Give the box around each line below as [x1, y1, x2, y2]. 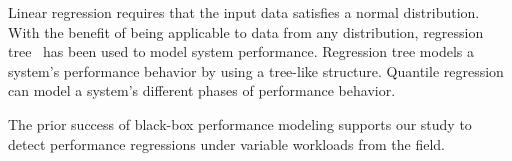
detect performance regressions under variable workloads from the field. [8, 133, 445, 154]
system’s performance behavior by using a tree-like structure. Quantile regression [8, 60, 504, 81]
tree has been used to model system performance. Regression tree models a [8, 41, 474, 62]
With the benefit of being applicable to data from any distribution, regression [8, 21, 484, 42]
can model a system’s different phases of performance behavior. [8, 80, 396, 101]
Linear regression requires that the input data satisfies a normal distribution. [8, 2, 480, 22]
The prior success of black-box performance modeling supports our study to [8, 113, 472, 134]
